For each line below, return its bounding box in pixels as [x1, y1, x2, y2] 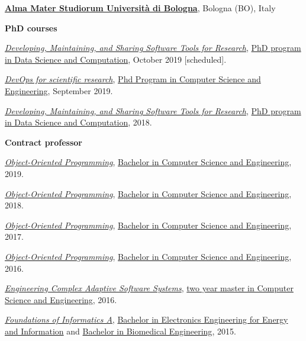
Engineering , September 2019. [5, 84, 113, 96]
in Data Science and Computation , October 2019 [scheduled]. [5, 53, 227, 65]
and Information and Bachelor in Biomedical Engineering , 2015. [5, 324, 236, 337]
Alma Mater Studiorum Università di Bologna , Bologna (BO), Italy [5, 2, 276, 14]
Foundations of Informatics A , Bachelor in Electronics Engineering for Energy [5, 313, 288, 326]
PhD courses [5, 21, 57, 34]
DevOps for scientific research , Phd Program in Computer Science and [5, 73, 261, 85]
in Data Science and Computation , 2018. [5, 116, 152, 128]
